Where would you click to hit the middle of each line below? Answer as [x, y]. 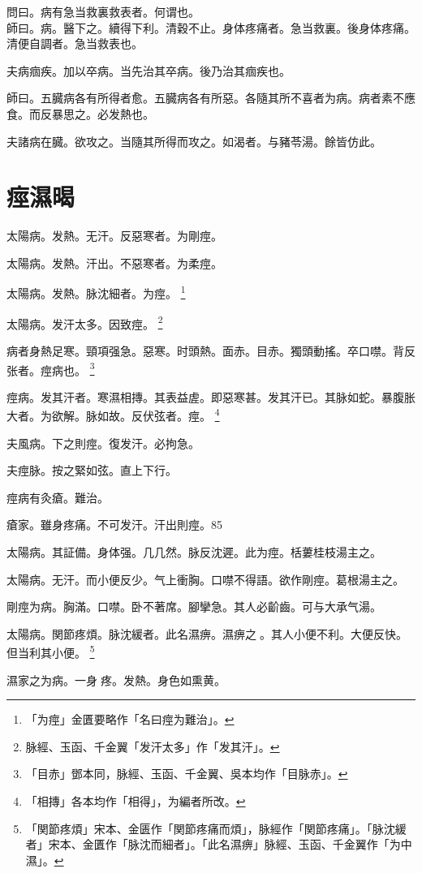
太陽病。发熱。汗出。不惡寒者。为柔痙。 [114, 262]
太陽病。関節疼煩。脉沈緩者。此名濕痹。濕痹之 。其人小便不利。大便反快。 [207, 633]
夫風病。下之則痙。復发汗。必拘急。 [103, 443]
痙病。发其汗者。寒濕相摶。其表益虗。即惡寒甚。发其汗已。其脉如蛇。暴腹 [205, 396]
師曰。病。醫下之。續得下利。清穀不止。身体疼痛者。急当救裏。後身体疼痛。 [211, 27]
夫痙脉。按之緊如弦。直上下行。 [92, 470]
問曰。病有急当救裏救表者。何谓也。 [103, 11]
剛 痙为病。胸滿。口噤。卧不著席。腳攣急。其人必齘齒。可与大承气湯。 [194, 606]
